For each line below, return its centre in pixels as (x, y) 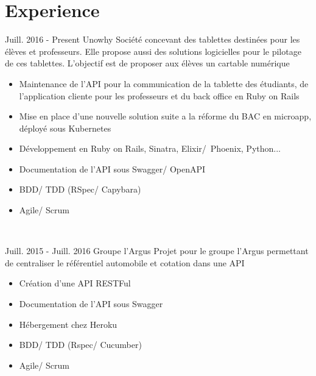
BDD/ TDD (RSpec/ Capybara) (80, 189)
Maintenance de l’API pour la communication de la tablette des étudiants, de (164, 83)
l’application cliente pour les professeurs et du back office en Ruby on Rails (159, 95)
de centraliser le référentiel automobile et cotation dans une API (125, 262)
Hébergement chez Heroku (68, 324)
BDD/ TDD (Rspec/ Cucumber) (80, 345)
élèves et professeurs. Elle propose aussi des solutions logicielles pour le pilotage (153, 51)
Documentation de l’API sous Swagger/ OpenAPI (112, 168)
